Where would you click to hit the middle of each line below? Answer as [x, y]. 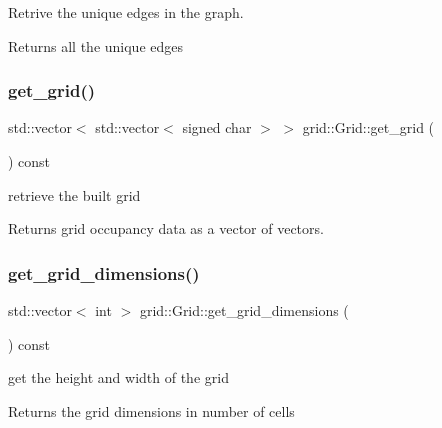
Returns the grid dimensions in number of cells [151, 410]
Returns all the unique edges [96, 45]
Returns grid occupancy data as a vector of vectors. [166, 228]
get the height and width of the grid [118, 377]
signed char [217, 127]
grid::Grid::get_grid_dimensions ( [244, 310]
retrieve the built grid [74, 194]
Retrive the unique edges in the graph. [126, 12]
